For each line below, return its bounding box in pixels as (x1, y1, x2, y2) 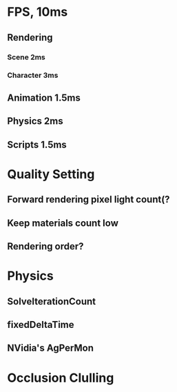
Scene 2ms (7, 52, 46, 62)
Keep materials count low (7, 217, 118, 229)
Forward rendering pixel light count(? (7, 194, 170, 205)
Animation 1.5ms (7, 92, 81, 103)
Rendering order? (7, 240, 84, 252)
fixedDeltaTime (7, 318, 74, 331)
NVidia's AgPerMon (7, 342, 94, 354)
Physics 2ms (7, 115, 63, 127)
